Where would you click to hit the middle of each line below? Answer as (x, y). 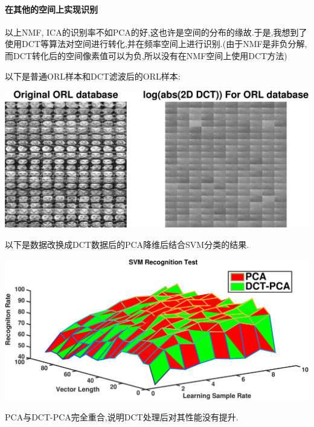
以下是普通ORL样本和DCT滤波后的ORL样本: (93, 76)
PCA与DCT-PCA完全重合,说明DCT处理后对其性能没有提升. (122, 417)
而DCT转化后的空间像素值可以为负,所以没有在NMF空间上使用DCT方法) (146, 55)
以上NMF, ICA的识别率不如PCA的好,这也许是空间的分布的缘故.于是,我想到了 (156, 32)
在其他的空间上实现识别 (51, 9)
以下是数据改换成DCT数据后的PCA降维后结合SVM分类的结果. (127, 245)
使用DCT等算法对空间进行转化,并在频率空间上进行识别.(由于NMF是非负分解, (156, 44)
